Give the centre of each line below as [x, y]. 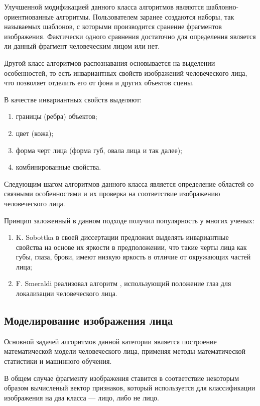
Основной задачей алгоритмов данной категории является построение [110, 341]
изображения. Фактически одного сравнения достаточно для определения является [130, 36]
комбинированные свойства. [58, 167]
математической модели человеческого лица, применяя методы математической [125, 351]
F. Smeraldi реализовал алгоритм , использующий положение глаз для [123, 283]
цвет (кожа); [35, 133]
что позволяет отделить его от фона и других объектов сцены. [99, 83]
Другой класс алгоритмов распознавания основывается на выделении [110, 62]
